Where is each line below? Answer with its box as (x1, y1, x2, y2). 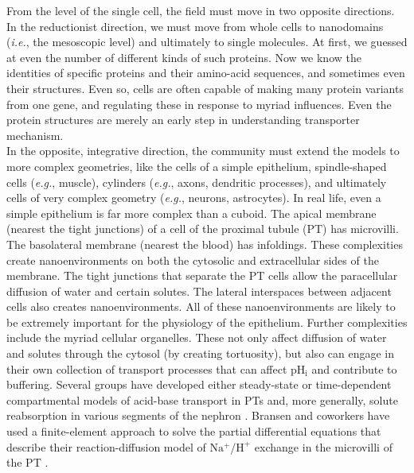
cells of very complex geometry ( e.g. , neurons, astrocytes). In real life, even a (6, 189, 381, 206)
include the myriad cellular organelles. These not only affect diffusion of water (6, 329, 387, 346)
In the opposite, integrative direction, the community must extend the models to (6, 142, 400, 159)
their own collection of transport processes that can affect (6, 360, 287, 377)
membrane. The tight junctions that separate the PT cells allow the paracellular (6, 267, 398, 284)
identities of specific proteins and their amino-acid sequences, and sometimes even (6, 64, 405, 81)
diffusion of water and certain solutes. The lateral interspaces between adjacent (6, 282, 392, 299)
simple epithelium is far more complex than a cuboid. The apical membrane (6, 204, 377, 221)
